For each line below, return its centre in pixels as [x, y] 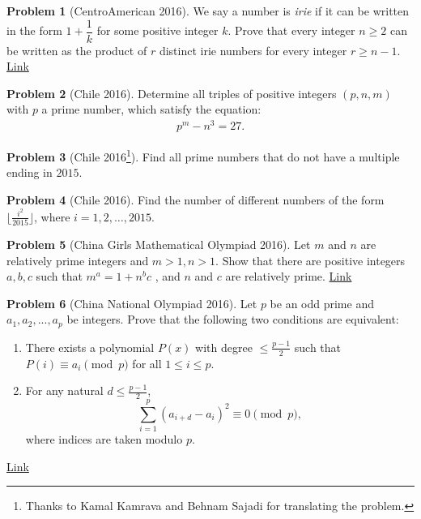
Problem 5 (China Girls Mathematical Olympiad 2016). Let [159, 244]
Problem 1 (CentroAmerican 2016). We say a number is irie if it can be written [208, 11]
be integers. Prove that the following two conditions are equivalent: [233, 319]
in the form [34, 30]
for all [147, 363]
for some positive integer [157, 30]
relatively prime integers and [78, 260]
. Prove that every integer [291, 30]
